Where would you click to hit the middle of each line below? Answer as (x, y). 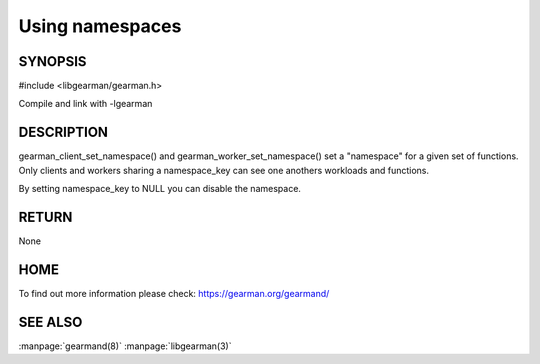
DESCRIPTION (63, 132)
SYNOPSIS (52, 61)
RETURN (45, 216)
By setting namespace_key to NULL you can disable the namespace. (160, 189)
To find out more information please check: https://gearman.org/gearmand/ (174, 293)
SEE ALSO (50, 321)
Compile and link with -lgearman (85, 104)
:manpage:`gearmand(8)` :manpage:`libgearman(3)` (125, 346)
